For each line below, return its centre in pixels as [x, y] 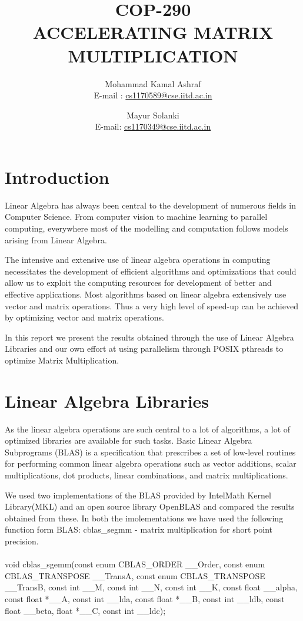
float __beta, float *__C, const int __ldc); [85, 610]
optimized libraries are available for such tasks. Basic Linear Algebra [129, 440]
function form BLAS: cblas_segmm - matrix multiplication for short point [139, 529]
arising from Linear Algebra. [56, 240]
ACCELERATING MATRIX [153, 32]
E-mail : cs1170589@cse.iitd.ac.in [153, 95]
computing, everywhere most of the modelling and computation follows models [146, 228]
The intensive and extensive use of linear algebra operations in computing [138, 260]
